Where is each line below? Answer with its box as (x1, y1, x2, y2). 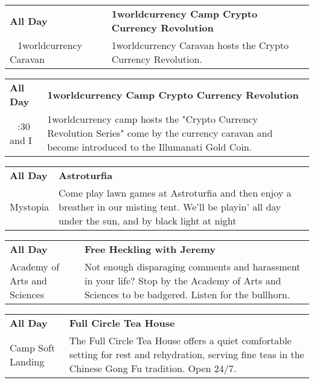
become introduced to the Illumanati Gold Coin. (47, 140, 252, 154)
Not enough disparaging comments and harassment (84, 260, 301, 273)
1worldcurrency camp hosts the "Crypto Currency (47, 112, 258, 126)
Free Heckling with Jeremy (84, 242, 216, 256)
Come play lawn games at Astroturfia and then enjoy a (59, 186, 292, 200)
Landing (10, 354, 45, 368)
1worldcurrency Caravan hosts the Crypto (111, 38, 289, 52)
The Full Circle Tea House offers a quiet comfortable (69, 333, 292, 347)
